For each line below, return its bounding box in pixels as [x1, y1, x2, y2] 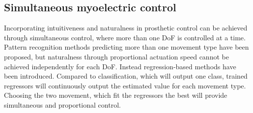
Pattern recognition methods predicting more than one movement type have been [4, 42, 249, 52]
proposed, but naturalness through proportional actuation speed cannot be [4, 51, 229, 61]
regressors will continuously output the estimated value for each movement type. [4, 80, 246, 90]
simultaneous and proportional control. [4, 99, 121, 110]
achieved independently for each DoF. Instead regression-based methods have [4, 61, 236, 71]
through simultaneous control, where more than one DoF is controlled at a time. [4, 32, 246, 42]
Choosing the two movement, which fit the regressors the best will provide [4, 90, 227, 100]
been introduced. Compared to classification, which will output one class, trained [4, 71, 248, 81]
